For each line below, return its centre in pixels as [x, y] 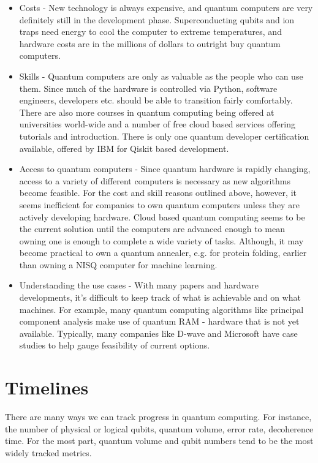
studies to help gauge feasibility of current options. [115, 345]
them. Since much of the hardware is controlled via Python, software [148, 88]
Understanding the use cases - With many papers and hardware [139, 285]
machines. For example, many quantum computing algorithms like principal [161, 309]
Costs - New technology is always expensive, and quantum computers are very [166, 7]
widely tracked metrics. [48, 452]
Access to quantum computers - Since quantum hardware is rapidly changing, [165, 169]
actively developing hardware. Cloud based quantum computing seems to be [162, 216]
